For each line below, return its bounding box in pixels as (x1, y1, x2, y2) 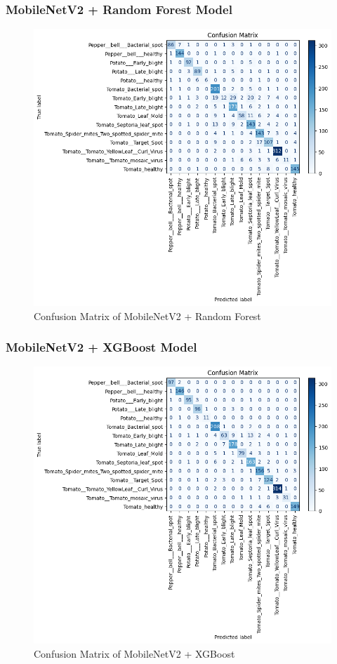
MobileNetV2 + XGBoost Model (6, 338, 197, 356)
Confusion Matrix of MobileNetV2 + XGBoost (34, 646, 235, 660)
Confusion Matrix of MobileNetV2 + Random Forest (34, 308, 261, 323)
